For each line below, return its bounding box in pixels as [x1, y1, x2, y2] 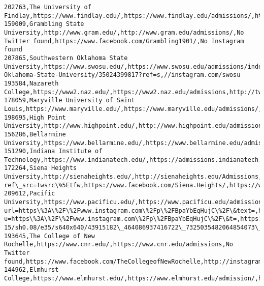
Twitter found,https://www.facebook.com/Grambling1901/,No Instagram [4, 37, 244, 45]
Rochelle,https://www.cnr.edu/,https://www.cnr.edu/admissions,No [4, 241, 234, 248]
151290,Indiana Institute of [4, 148, 103, 155]
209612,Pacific [4, 190, 55, 197]
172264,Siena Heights [4, 164, 77, 172]
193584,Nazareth [4, 79, 59, 87]
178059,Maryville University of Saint [4, 97, 135, 104]
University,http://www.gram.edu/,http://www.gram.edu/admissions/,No [4, 28, 244, 36]
